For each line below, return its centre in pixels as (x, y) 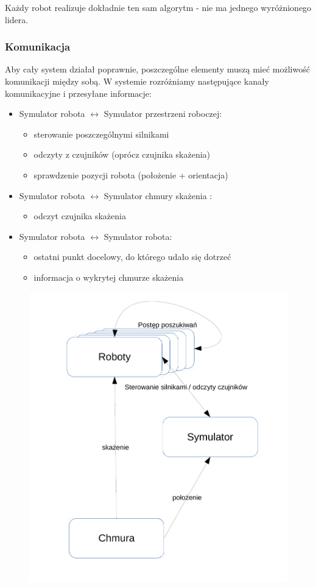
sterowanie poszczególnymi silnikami (101, 134)
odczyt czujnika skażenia (80, 216)
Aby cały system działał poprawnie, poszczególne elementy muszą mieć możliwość (157, 69)
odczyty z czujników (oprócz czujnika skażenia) (122, 154)
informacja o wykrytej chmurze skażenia (109, 277)
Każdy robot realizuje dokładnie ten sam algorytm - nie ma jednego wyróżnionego (158, 7)
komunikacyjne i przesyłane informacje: (78, 93)
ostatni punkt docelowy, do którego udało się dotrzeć (132, 257)
